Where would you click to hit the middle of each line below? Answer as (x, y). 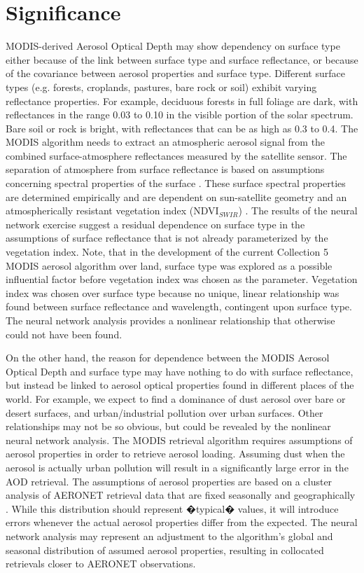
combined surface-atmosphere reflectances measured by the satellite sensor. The (176, 155)
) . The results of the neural (298, 210)
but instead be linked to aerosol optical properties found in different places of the (180, 385)
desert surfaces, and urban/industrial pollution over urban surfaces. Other (164, 412)
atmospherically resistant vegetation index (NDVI (112, 210)
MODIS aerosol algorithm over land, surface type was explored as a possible (169, 265)
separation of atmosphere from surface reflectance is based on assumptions (165, 169)
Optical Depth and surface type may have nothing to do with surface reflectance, (180, 371)
